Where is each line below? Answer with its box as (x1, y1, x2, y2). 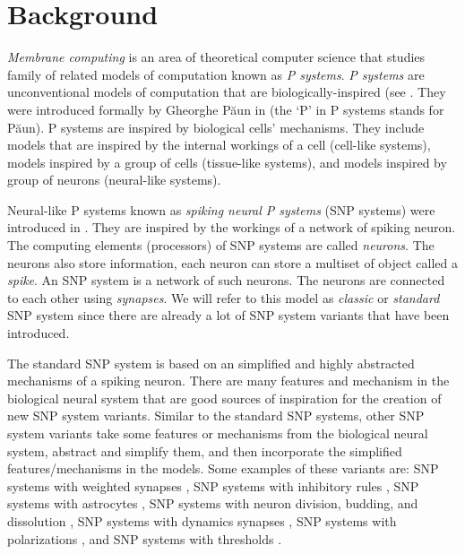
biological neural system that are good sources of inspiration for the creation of (7, 388, 442, 407)
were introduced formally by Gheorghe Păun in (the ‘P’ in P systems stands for (7, 100, 444, 118)
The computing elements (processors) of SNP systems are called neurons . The (7, 236, 435, 255)
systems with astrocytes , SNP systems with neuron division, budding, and (7, 494, 418, 513)
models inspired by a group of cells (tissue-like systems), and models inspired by (7, 152, 447, 171)
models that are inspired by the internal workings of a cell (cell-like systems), (7, 135, 431, 154)
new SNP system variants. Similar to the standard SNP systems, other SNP (7, 406, 425, 425)
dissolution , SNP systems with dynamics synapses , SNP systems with (7, 511, 397, 530)
